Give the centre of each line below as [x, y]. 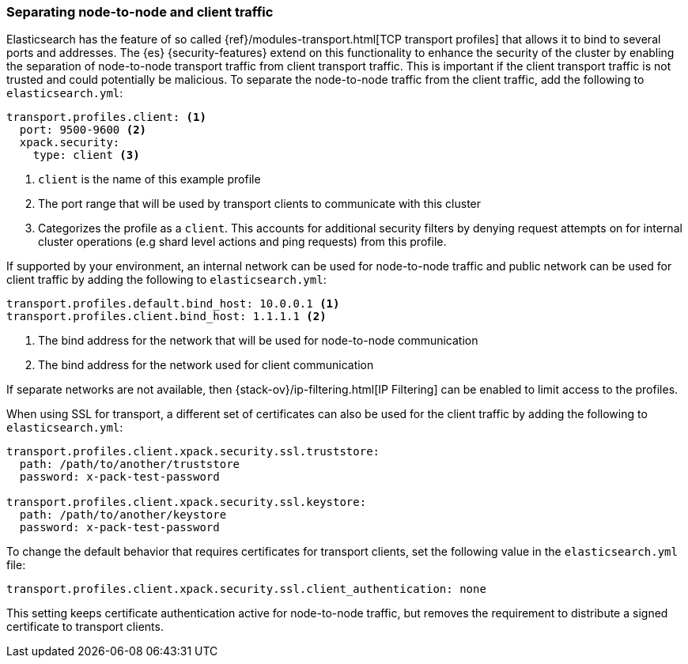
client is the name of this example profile [149, 179]
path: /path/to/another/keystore [123, 515]
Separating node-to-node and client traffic [140, 12]
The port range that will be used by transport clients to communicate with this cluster [260, 204]
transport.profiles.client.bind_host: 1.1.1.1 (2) [166, 317]
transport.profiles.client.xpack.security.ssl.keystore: [187, 502]
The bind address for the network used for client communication [206, 365]
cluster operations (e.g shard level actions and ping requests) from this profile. [242, 242]
